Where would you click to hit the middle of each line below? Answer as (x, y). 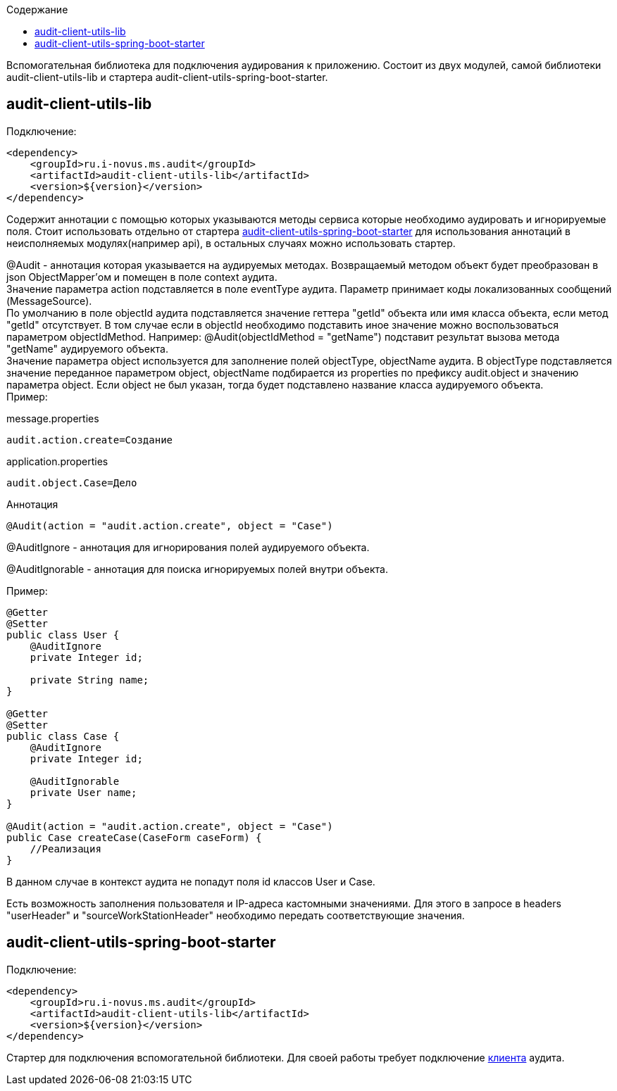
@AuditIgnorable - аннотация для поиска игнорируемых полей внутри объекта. (197, 569)
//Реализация (66, 849)
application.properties (57, 461)
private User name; (83, 792)
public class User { (63, 635)
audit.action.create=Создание (90, 440)
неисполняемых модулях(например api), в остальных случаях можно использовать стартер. (231, 243)
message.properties (53, 418)
